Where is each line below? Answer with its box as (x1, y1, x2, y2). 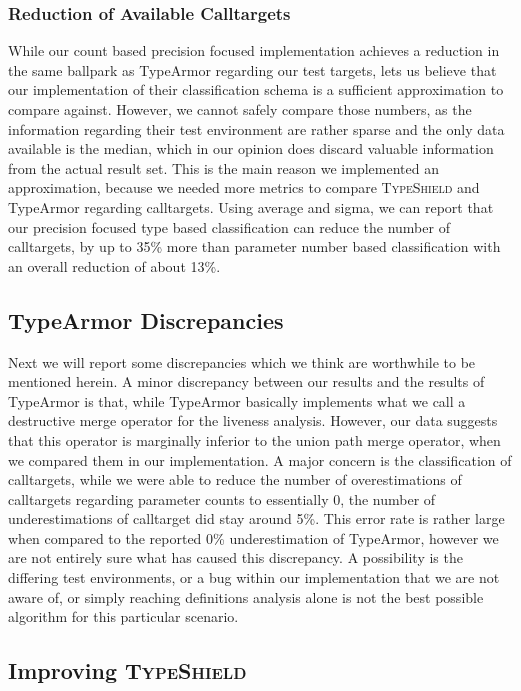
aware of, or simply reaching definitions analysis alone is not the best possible (8, 586, 484, 607)
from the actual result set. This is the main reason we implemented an (8, 157, 439, 178)
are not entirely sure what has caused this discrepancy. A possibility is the (8, 547, 463, 568)
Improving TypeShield (8, 655, 247, 686)
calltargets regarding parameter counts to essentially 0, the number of (8, 488, 436, 509)
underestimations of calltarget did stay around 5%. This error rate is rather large (8, 508, 505, 529)
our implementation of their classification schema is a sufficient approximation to (8, 79, 504, 100)
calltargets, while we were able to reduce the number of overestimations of (8, 469, 462, 490)
